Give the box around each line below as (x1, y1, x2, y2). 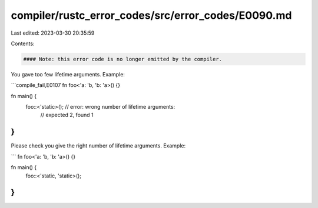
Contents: (11, 40, 35, 47)
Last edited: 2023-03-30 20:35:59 (11, 29, 95, 36)
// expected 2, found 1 (40, 112, 94, 119)
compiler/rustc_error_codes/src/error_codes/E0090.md (11, 9, 292, 22)
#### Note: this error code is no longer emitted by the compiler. (23, 56, 223, 62)
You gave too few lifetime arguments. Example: (11, 71, 125, 78)
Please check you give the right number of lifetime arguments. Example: (11, 142, 185, 149)
